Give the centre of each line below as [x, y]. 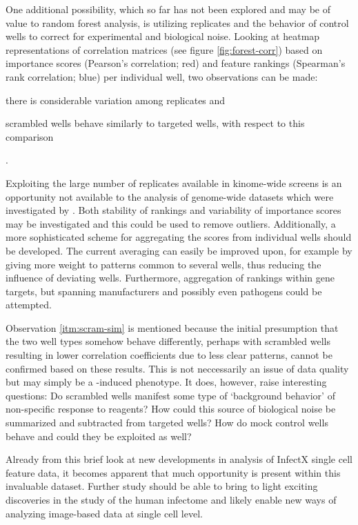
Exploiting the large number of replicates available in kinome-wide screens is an [174, 182]
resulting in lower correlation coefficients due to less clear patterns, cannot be [169, 355]
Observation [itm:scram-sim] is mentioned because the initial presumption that [172, 327]
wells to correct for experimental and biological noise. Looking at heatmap [163, 36]
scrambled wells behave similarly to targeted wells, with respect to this [155, 123]
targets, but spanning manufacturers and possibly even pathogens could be [164, 291]
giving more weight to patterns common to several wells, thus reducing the [163, 264]
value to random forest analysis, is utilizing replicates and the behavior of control [177, 22]
